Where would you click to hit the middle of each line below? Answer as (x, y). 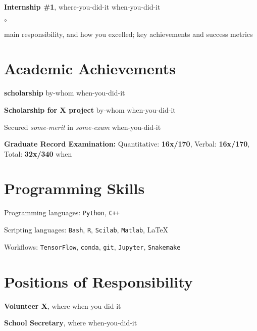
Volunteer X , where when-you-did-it (63, 305)
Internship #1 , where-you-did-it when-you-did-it (82, 7)
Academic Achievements (90, 68)
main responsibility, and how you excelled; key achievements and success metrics (128, 34)
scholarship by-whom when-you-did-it (65, 93)
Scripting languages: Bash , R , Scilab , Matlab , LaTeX (86, 230)
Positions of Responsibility (98, 281)
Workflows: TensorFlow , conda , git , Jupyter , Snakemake (92, 246)
